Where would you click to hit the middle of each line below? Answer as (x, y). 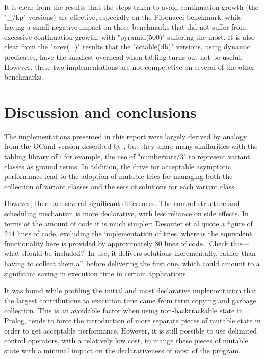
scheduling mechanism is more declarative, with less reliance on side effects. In (126, 213)
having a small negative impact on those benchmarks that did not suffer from (125, 27)
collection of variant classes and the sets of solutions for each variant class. (120, 186)
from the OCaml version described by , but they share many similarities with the (131, 146)
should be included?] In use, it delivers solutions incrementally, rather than (139, 253)
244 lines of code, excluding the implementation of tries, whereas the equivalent (128, 233)
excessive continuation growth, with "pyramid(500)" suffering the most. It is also (129, 36)
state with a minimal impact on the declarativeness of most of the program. (122, 350)
